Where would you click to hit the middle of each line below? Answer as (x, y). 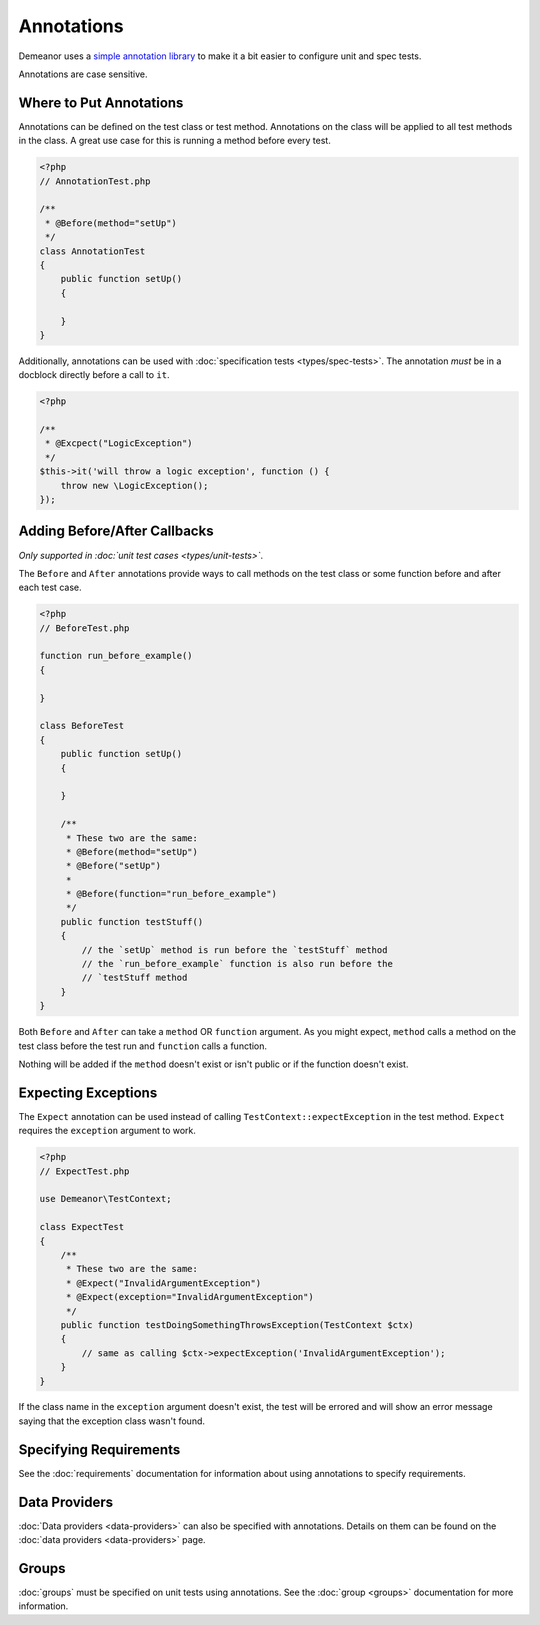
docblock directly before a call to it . (94, 375)
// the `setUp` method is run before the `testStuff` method (234, 949)
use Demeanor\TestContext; (105, 1199)
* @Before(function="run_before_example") (171, 894)
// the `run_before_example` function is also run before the (237, 964)
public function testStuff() (132, 921)
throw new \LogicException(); (134, 485)
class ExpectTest (82, 1227)
